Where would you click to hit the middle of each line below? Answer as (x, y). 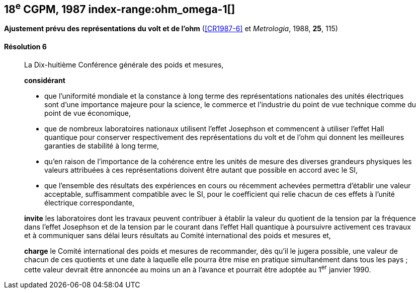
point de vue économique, (88, 113)
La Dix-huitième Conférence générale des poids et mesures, (124, 64)
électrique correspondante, (90, 202)
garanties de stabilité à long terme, (102, 145)
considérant (45, 80)
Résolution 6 (25, 47)
